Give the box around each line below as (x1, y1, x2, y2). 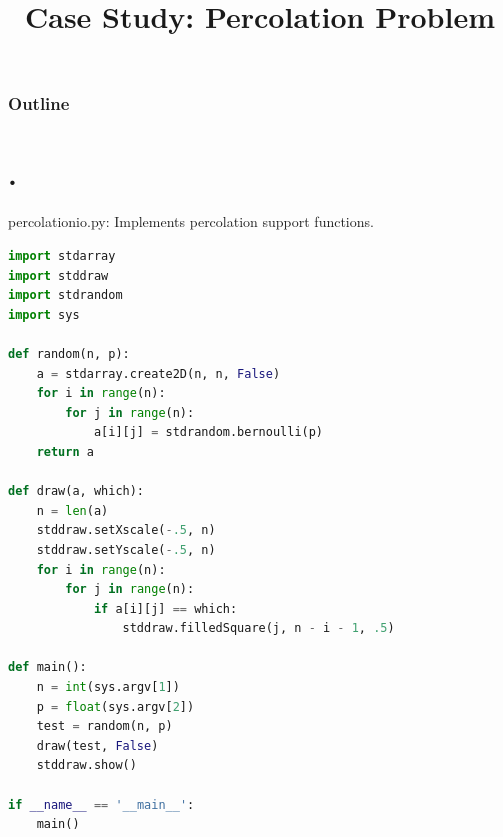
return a (36, 444, 94, 459)
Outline (8, 91, 70, 116)
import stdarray (8, 249, 116, 264)
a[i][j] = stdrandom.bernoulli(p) (93, 425, 324, 440)
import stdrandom (8, 288, 123, 303)
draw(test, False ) (36, 738, 159, 753)
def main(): (8, 660, 87, 675)
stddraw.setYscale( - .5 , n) (36, 542, 216, 557)
